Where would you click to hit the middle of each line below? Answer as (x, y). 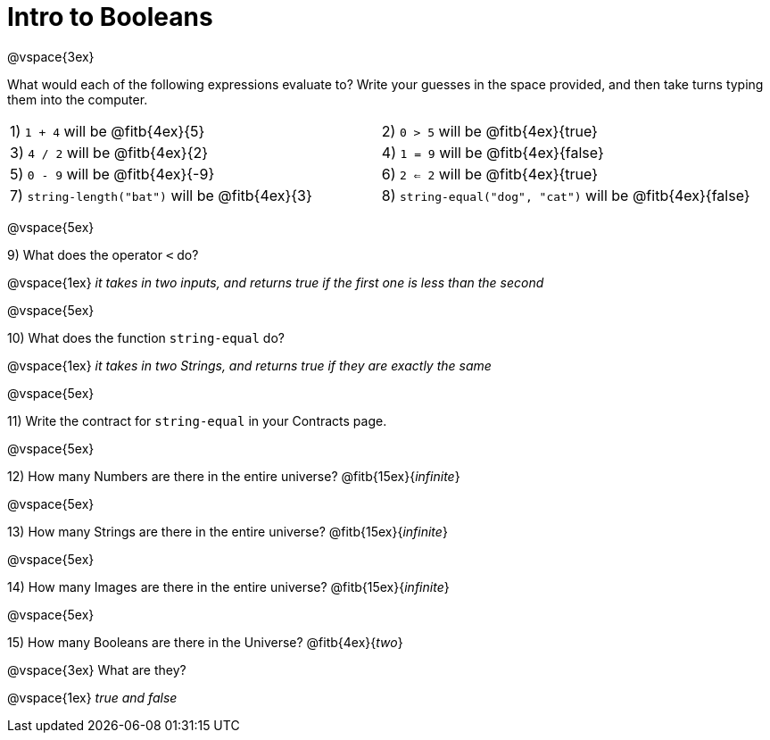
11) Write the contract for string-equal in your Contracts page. (197, 420)
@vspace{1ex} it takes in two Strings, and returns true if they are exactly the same (249, 365)
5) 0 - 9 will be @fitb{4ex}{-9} (112, 174)
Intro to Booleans (110, 17)
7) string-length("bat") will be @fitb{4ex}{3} (161, 195)
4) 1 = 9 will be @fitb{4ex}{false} (493, 152)
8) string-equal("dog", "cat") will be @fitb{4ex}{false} (566, 195)
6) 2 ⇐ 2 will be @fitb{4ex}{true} (490, 174)
